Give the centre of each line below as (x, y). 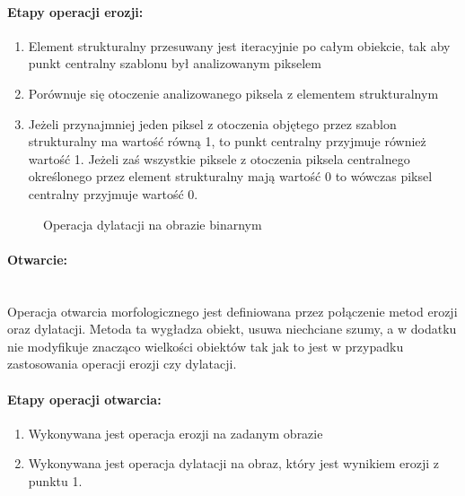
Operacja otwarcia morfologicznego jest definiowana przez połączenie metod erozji (232, 311)
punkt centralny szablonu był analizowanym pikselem (175, 63)
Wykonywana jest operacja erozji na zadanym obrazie (175, 433)
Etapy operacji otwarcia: (84, 399)
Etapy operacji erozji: (75, 11)
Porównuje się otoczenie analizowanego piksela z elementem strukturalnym (233, 93)
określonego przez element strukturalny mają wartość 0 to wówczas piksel (230, 176)
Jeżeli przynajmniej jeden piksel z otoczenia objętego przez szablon (212, 123)
